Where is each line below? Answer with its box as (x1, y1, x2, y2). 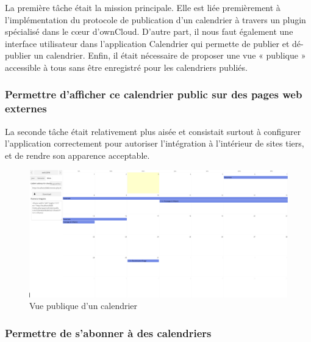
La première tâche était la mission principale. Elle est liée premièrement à (5, 1, 281, 13)
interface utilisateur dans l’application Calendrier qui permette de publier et (5, 37, 290, 49)
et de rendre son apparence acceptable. (5, 148, 150, 161)
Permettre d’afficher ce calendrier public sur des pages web (5, 87, 302, 102)
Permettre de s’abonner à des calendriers (5, 325, 212, 340)
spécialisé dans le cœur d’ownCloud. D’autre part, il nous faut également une (5, 25, 293, 38)
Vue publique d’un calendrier (29, 299, 138, 312)
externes (5, 101, 47, 116)
